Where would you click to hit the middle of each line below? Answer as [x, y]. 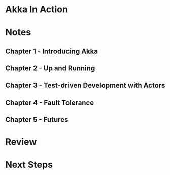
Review [21, 141]
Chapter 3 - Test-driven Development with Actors [85, 85]
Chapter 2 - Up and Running [50, 69]
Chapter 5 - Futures [37, 120]
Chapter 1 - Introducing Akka [52, 51]
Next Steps [29, 165]
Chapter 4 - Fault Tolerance [50, 102]
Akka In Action [37, 9]
